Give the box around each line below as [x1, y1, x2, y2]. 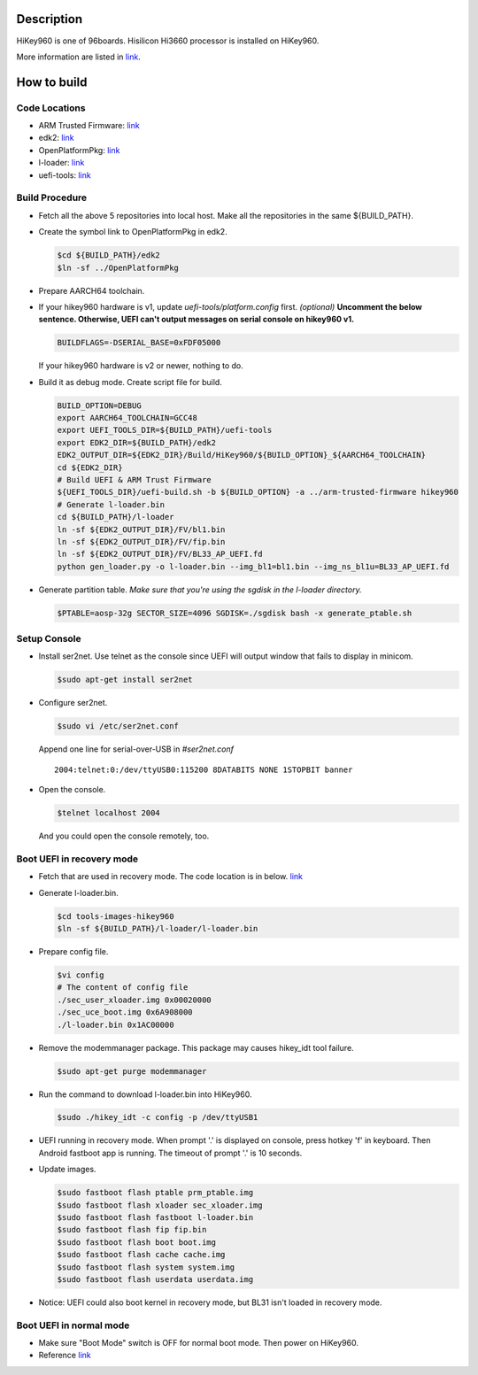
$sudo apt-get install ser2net [57, 675, 194, 685]
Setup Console [16, 633, 81, 645]
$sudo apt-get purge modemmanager [57, 1066, 207, 1076]
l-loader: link [38, 158, 85, 168]
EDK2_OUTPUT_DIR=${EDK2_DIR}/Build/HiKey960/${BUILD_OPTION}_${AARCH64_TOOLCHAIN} [57, 450, 427, 460]
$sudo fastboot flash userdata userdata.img [57, 1274, 254, 1284]
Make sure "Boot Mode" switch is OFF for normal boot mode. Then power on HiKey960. [38, 1338, 358, 1348]
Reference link [38, 1350, 92, 1361]
